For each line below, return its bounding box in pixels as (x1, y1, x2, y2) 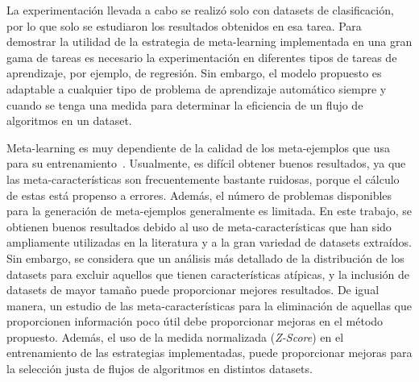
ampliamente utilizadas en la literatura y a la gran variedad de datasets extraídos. (6, 234, 412, 251)
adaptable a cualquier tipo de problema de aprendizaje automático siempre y (6, 80, 387, 97)
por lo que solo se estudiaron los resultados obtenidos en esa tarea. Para (6, 17, 362, 34)
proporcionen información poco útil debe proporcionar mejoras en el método (6, 313, 384, 330)
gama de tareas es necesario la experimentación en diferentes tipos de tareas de (6, 48, 397, 65)
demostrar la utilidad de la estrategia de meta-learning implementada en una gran (6, 33, 413, 50)
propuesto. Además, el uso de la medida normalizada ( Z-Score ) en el (6, 328, 344, 345)
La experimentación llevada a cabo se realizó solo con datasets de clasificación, (6, 2, 394, 18)
